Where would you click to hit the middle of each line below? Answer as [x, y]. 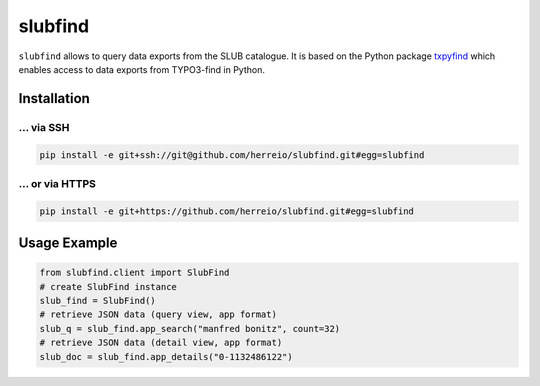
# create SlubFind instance [108, 286]
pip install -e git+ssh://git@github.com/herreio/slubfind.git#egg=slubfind [232, 154]
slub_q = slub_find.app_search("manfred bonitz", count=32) [190, 328]
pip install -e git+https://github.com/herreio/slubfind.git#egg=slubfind [227, 211]
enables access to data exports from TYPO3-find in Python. [141, 69]
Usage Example [68, 243]
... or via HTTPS [57, 183]
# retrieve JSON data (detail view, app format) [161, 343]
